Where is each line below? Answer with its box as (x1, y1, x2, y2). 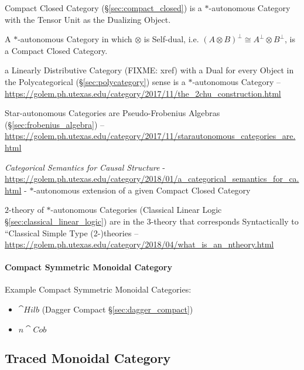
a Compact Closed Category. (5, 44, 108, 56)
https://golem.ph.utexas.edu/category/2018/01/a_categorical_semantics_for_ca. (5, 172, 299, 185)
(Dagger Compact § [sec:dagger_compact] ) (42, 303, 193, 315)
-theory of (9, 203, 44, 216)
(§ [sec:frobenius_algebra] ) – (5, 118, 104, 130)
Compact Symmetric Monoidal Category (5, 261, 172, 273)
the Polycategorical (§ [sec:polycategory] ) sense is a (5, 75, 186, 87)
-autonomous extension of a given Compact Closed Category (33, 184, 251, 196)
